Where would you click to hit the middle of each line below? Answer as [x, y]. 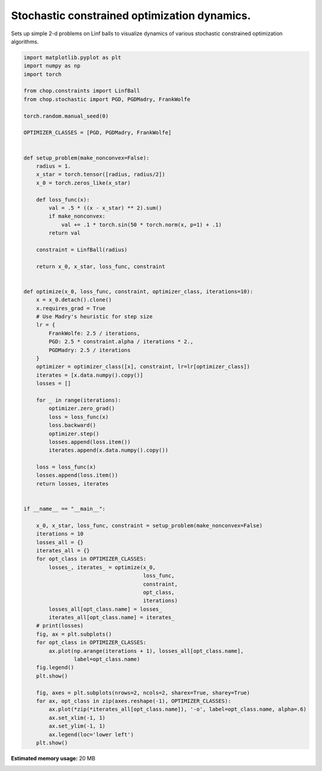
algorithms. [25, 41]
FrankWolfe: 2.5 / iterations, [94, 333]
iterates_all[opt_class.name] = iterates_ [112, 618]
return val [64, 233]
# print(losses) [60, 626]
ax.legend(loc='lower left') [91, 734]
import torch [43, 74]
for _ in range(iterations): [79, 400]
